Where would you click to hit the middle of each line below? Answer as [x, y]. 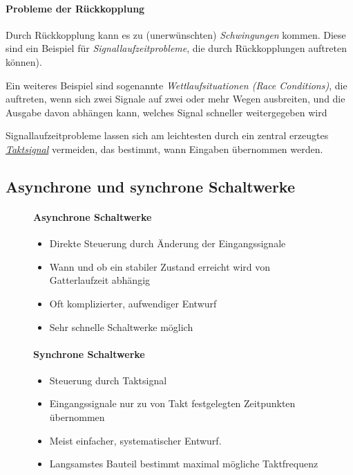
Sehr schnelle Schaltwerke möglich [121, 326]
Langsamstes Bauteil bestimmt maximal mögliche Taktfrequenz [184, 464]
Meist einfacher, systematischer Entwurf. [135, 440]
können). [24, 61]
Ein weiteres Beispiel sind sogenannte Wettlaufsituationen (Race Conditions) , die [176, 85]
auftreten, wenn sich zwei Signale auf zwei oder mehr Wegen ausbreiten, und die [175, 99]
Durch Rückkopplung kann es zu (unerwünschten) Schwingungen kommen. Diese [176, 34]
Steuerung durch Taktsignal [108, 380]
